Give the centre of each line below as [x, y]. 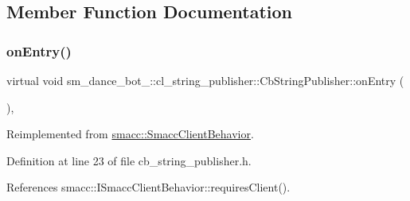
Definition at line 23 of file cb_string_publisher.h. [129, 160]
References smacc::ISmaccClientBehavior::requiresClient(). [148, 187]
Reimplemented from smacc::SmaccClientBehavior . [130, 134]
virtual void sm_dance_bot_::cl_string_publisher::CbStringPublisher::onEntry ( [205, 80]
